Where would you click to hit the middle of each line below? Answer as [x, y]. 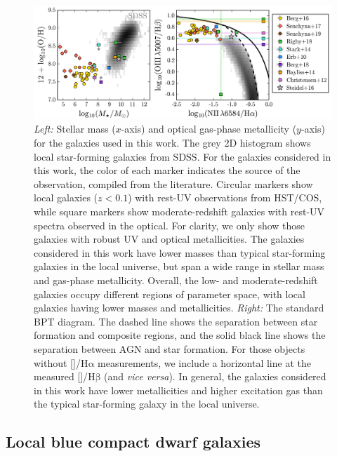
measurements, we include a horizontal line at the [204, 362]
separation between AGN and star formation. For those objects [170, 348]
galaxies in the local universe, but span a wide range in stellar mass [179, 266]
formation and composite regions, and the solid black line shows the [180, 335]
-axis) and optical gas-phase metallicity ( [209, 129]
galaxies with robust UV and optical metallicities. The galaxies [169, 239]
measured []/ [61, 376]
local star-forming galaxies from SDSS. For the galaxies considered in [183, 156]
